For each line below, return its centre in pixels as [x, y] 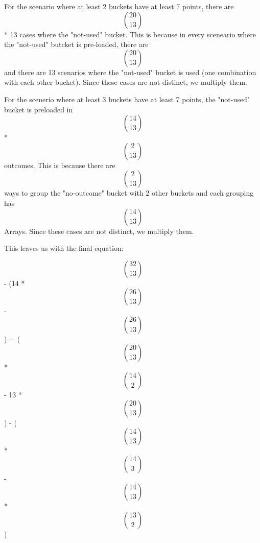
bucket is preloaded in [39, 109]
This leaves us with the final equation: [64, 248]
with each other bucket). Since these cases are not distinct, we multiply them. [126, 82]
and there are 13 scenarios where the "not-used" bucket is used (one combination [130, 72]
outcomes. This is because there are [60, 165]
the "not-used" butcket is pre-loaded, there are [76, 44]
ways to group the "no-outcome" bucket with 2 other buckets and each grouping [129, 193]
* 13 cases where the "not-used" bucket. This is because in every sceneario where [130, 34]
